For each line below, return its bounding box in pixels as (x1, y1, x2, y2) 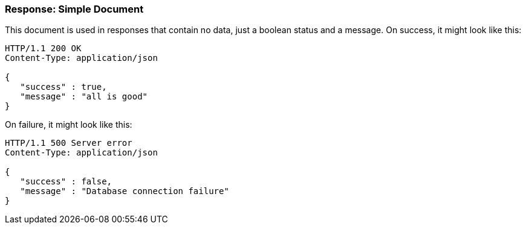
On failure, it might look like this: (5, 119, 132, 130)
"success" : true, (20, 82, 107, 92)
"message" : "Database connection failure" (20, 186, 229, 196)
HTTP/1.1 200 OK (5, 43, 82, 54)
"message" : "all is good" (20, 92, 148, 102)
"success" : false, (20, 177, 112, 187)
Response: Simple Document (5, 3, 144, 15)
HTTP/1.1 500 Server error (5, 138, 132, 148)
